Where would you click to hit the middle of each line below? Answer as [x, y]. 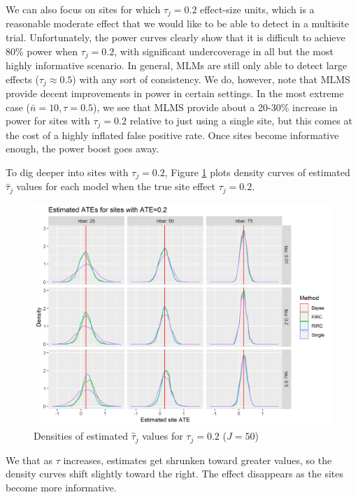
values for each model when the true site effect [116, 186]
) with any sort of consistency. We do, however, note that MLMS [211, 79]
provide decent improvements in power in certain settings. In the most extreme [175, 93]
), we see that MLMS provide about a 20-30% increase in [215, 107]
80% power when [42, 51]
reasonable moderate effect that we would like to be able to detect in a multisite [177, 23]
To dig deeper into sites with [67, 172]
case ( [18, 107]
